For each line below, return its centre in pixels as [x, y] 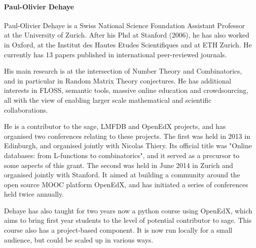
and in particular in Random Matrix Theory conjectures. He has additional [118, 80]
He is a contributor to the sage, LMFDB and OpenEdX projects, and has [115, 126]
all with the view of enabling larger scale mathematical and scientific [108, 100]
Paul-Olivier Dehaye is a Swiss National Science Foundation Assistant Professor [125, 25]
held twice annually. [34, 194]
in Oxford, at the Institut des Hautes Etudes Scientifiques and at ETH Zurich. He [128, 44]
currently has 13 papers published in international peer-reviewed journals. [115, 54]
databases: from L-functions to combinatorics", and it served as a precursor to [122, 155]
